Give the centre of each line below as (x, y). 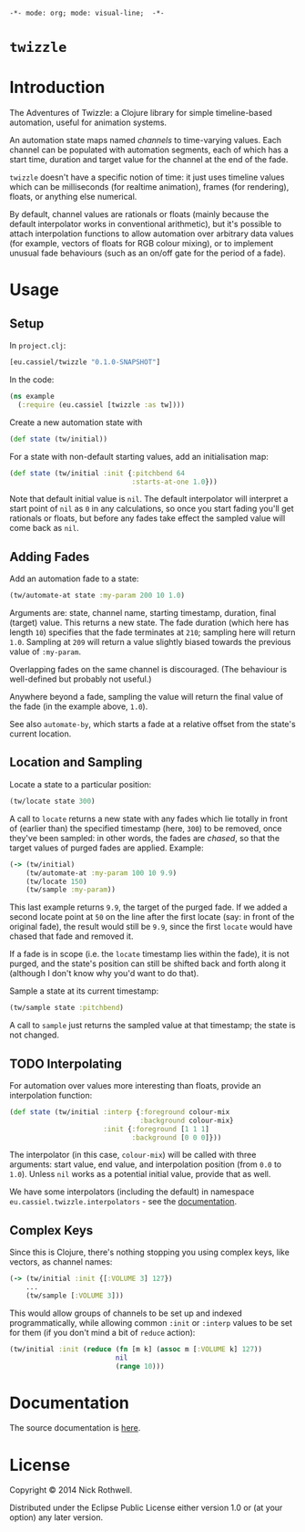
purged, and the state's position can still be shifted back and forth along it (148, 964)
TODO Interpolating (66, 1063)
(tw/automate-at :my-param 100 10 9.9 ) (102, 873)
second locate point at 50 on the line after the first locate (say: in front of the (152, 917)
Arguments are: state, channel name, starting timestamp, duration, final (143, 613)
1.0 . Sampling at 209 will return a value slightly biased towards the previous (150, 642)
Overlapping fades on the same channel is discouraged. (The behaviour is (148, 670)
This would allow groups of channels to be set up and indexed (126, 1313)
